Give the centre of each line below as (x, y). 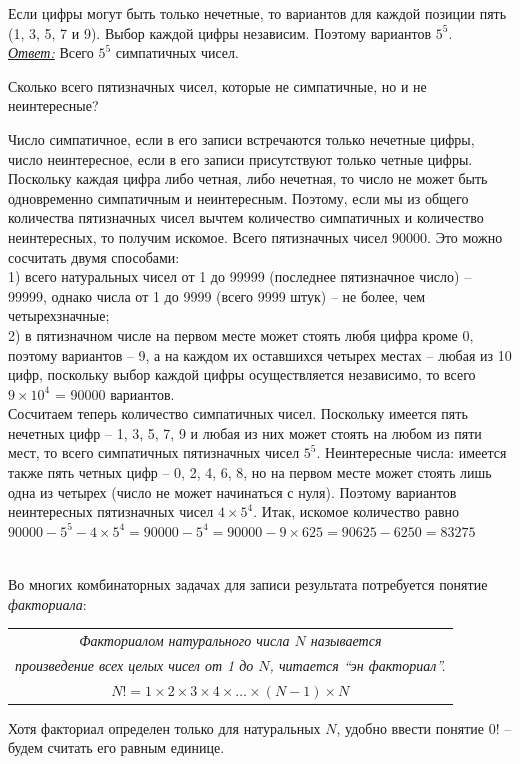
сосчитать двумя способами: (94, 256)
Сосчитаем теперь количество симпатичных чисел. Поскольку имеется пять (238, 413)
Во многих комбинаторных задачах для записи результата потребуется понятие (248, 584)
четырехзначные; (59, 315)
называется (346, 639)
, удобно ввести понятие (410, 727)
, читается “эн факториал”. (357, 664)
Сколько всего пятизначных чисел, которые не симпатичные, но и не (217, 85)
